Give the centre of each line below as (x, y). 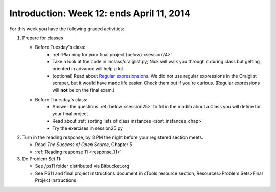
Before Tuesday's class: (60, 47)
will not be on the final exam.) (84, 90)
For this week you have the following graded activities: (67, 29)
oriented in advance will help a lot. (88, 68)
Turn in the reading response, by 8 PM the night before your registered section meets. (113, 137)
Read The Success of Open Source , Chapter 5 (84, 145)
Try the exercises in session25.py (87, 128)
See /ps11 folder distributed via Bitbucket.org (82, 166)
